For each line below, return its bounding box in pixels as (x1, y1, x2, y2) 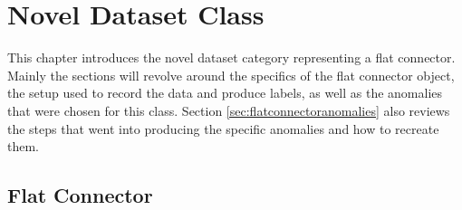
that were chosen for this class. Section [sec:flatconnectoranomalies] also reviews (7, 100, 450, 119)
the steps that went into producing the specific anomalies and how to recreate (7, 119, 439, 138)
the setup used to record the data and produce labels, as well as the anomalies (7, 83, 443, 102)
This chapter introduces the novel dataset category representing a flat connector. (7, 48, 456, 67)
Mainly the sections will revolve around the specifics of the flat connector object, (7, 65, 455, 84)
